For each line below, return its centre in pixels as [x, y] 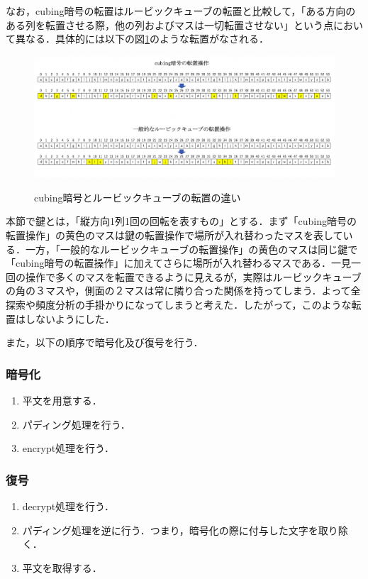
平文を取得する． [62, 567]
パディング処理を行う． [76, 424]
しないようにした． [70, 318]
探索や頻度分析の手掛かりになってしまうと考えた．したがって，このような [179, 304]
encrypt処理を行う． [68, 448]
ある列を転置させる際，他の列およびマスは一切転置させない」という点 [169, 24]
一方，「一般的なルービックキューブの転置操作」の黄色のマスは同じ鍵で [191, 249]
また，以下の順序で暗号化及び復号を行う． [105, 342]
